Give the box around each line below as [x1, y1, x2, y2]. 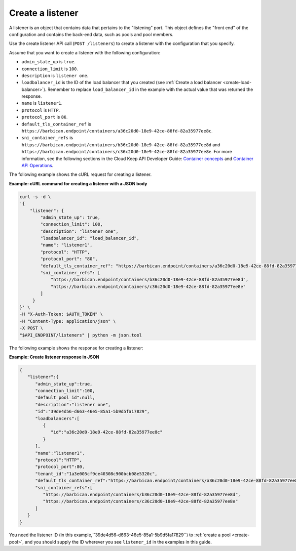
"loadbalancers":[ [35, 416, 80, 421]
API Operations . [21, 162, 54, 168]
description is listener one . [21, 72, 89, 79]
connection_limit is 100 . [21, 66, 78, 72]
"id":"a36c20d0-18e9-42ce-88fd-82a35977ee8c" [50, 429, 163, 435]
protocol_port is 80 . [21, 114, 68, 120]
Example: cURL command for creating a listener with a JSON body [9, 180, 148, 186]
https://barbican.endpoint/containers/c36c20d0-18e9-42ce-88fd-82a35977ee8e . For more [21, 149, 232, 155]
